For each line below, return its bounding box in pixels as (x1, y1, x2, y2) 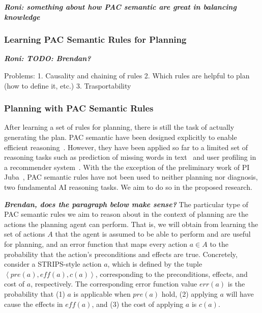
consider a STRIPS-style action (4, 259, 102, 269)
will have (226, 288, 254, 299)
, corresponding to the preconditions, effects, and (95, 268, 248, 279)
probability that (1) (4, 288, 65, 299)
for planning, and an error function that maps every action (4, 238, 188, 249)
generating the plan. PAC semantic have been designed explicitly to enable (4, 132, 237, 142)
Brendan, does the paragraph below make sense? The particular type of (4, 198, 248, 209)
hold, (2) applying (161, 288, 218, 299)
